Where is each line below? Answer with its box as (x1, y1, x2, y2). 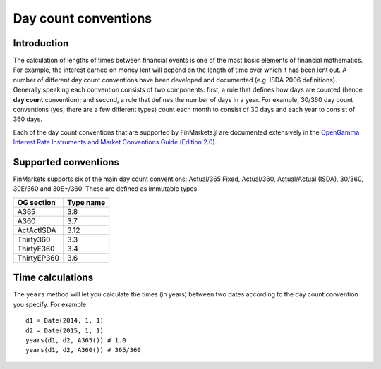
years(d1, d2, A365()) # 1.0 (25, 336, 126, 344)
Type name (67, 197, 106, 207)
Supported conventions (13, 156, 120, 168)
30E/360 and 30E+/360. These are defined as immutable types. (13, 184, 199, 193)
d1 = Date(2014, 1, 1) (25, 317, 104, 325)
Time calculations (13, 272, 94, 284)
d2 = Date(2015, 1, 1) (25, 326, 104, 334)
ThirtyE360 (17, 244, 55, 254)
